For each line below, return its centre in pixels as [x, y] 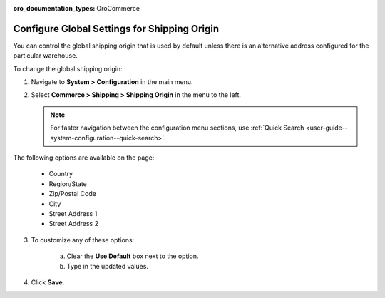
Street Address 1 [73, 213]
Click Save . [48, 282]
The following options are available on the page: [84, 158]
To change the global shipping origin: [68, 68]
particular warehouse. [45, 56]
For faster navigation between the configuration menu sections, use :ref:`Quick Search [177, 128]
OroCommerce [118, 8]
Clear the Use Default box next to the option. [133, 256]
